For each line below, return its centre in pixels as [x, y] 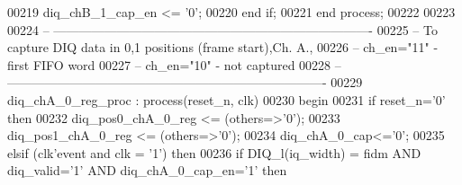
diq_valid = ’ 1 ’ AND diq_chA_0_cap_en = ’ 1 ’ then [147, 170]
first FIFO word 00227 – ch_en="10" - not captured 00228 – [174, 64]
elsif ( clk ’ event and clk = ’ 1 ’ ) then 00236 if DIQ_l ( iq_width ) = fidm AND [214, 152]
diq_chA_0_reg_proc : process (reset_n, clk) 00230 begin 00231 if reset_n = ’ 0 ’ [226, 99]
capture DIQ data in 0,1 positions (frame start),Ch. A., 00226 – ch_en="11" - [223, 47]
